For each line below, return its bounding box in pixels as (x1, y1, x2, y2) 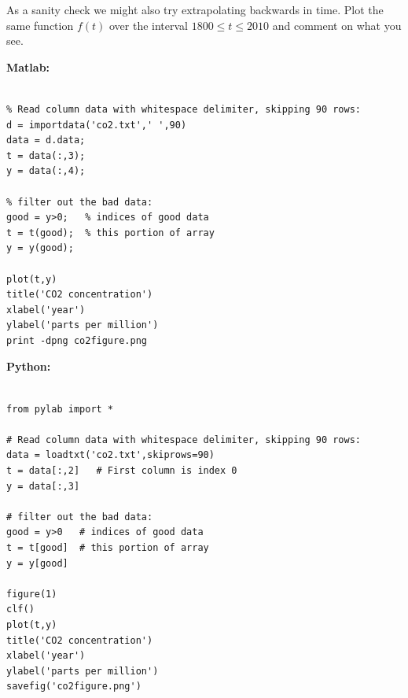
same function (6, 17, 74, 33)
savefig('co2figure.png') (6, 681, 142, 692)
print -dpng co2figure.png (6, 334, 147, 346)
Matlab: (6, 58, 50, 75)
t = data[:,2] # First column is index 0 (6, 465, 237, 477)
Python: (6, 358, 51, 375)
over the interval (108, 17, 189, 33)
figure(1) (6, 588, 57, 600)
